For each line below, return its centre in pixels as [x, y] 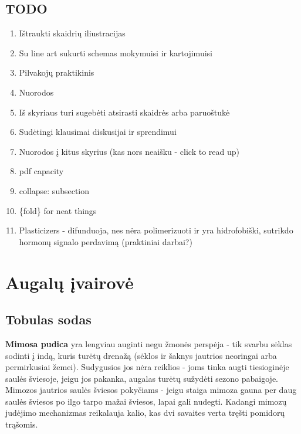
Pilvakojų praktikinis [57, 72]
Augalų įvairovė [70, 282]
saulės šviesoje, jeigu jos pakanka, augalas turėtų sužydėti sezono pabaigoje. [142, 378]
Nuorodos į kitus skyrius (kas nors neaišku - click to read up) [129, 151]
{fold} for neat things [58, 210]
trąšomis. [22, 424]
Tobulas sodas [48, 319]
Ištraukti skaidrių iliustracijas [72, 33]
